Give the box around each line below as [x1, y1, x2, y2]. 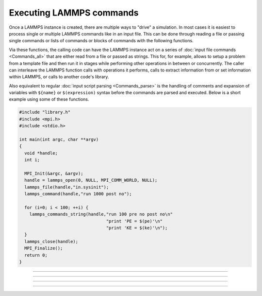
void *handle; [24, 150, 58, 156]
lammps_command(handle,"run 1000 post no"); [24, 191, 132, 197]
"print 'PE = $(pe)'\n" [106, 218, 163, 224]
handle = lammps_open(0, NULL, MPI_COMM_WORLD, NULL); [24, 177, 158, 183]
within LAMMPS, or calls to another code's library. [9, 74, 109, 80]
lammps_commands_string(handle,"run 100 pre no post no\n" [29, 211, 173, 217]
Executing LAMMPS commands [9, 7, 139, 18]
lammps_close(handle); [24, 239, 79, 244]
